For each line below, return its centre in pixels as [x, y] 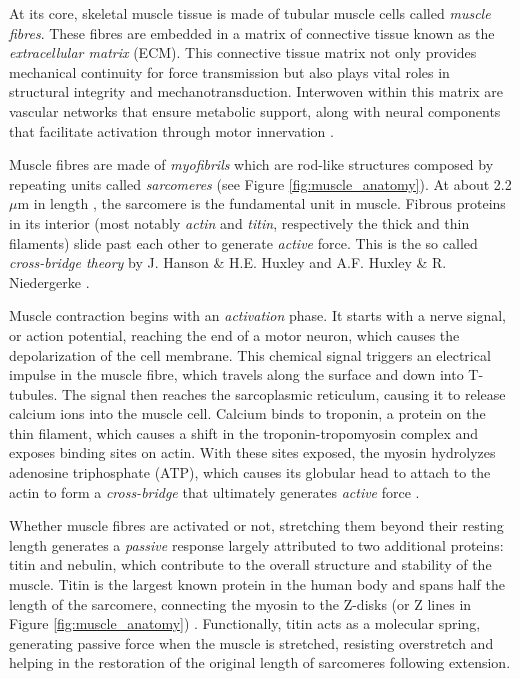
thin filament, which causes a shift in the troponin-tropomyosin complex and [244, 432]
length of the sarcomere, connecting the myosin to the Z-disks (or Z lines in [240, 603]
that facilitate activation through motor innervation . [171, 130]
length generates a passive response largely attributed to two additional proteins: [256, 544]
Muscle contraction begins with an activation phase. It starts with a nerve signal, [258, 315]
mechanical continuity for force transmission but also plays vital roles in [229, 71]
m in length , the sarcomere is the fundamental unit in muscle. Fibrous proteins [261, 203]
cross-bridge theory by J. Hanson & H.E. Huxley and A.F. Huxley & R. [228, 262]
